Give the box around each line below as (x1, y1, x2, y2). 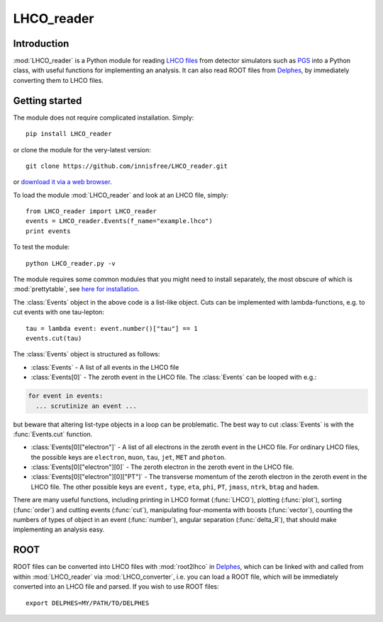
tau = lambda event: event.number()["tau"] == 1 (26, 324, 198, 332)
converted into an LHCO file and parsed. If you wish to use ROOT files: (13, 582, 219, 591)
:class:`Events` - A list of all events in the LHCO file (30, 363, 179, 371)
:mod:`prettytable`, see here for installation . (13, 285, 140, 293)
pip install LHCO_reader (26, 130, 112, 138)
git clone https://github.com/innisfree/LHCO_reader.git (26, 162, 228, 170)
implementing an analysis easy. (13, 525, 105, 534)
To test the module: (13, 243, 70, 251)
